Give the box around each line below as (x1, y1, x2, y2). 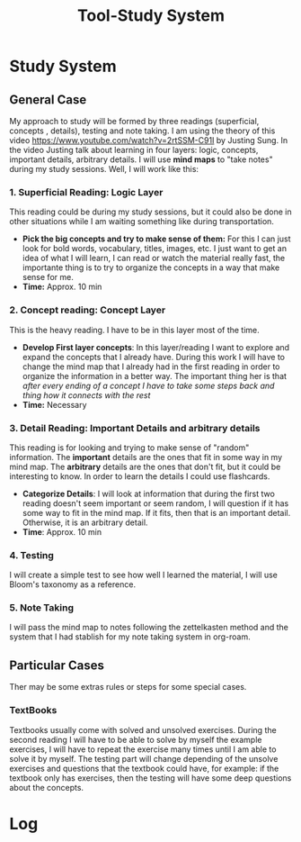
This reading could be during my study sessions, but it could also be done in (9, 206, 292, 217)
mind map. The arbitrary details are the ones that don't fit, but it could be (9, 461, 281, 472)
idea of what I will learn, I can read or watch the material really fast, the (22, 253, 286, 264)
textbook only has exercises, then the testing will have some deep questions (9, 772, 292, 783)
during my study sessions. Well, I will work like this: (9, 164, 199, 174)
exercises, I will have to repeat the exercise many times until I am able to (9, 744, 277, 755)
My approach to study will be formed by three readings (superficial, (9, 116, 260, 126)
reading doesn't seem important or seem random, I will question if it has (22, 497, 289, 509)
